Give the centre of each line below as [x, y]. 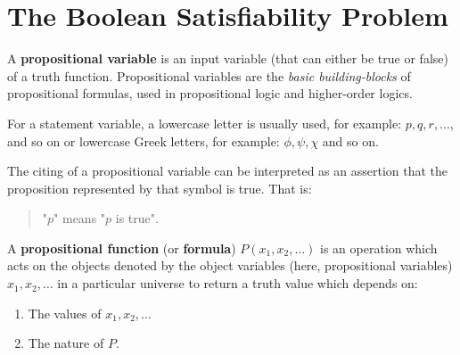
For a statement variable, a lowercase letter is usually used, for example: [205, 123]
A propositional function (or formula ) [122, 248]
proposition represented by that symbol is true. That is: [160, 188]
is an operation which [379, 248]
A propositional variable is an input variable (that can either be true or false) [228, 58]
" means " [80, 218]
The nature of [66, 343]
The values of [65, 313]
